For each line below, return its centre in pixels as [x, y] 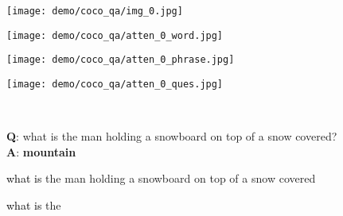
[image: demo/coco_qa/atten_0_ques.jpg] [115, 84]
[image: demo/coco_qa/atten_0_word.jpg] [115, 35]
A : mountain [41, 151]
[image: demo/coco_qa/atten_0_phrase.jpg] [121, 60]
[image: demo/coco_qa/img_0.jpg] [95, 11]
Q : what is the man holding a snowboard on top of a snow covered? [172, 136]
